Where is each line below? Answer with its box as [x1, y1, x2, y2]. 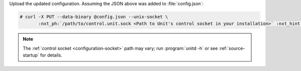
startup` [23, 52, 40, 58]
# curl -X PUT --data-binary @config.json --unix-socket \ [20, 14, 168, 19]
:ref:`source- [219, 45, 245, 51]
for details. [40, 52, 63, 58]
